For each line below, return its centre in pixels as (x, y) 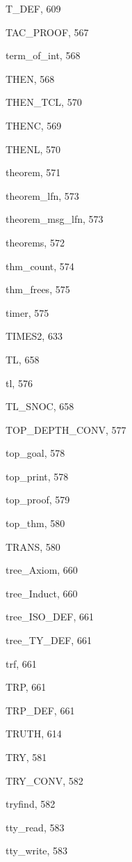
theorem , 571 (33, 172)
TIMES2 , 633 (34, 336)
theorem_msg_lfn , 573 (55, 219)
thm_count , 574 (40, 266)
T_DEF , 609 (33, 8)
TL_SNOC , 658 (40, 406)
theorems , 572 (35, 242)
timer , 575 (27, 312)
